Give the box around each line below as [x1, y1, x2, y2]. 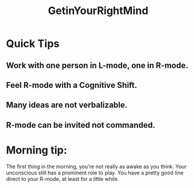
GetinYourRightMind [47, 4, 149, 18]
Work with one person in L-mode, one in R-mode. [6, 60, 189, 70]
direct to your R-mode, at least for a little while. [6, 175, 119, 182]
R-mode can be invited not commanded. [6, 120, 156, 130]
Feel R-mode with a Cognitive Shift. [6, 80, 137, 90]
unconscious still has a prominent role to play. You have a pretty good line [6, 169, 184, 176]
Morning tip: [6, 143, 67, 156]
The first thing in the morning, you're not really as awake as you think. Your [6, 163, 187, 170]
